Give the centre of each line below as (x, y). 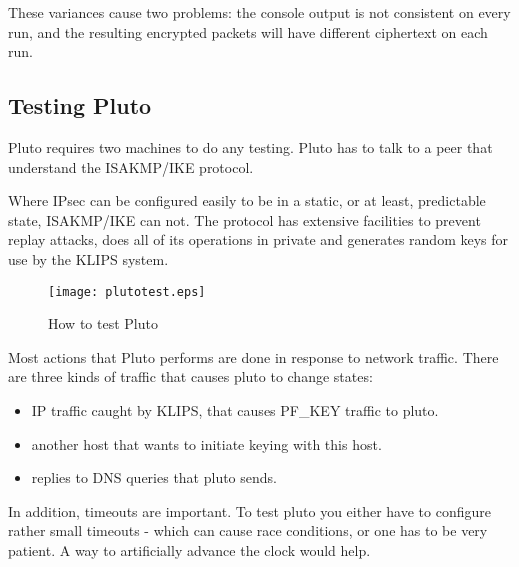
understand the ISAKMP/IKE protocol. (131, 166)
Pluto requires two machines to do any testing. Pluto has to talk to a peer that (250, 146)
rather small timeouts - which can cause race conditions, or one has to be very (248, 530)
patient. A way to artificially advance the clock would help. (189, 549)
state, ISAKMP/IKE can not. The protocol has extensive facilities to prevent (244, 219)
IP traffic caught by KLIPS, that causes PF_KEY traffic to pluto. (235, 409)
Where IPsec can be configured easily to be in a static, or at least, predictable (247, 200)
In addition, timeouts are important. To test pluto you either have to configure (249, 510)
